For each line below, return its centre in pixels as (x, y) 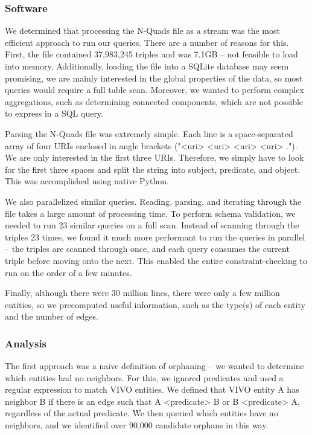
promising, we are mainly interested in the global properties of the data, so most (154, 78)
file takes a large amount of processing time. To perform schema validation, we (150, 213)
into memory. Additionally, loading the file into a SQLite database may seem (147, 66)
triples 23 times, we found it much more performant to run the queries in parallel (155, 237)
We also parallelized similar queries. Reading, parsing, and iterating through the (153, 201)
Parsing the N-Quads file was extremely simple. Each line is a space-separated (149, 133)
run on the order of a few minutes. (68, 272)
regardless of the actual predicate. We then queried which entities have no (142, 413)
